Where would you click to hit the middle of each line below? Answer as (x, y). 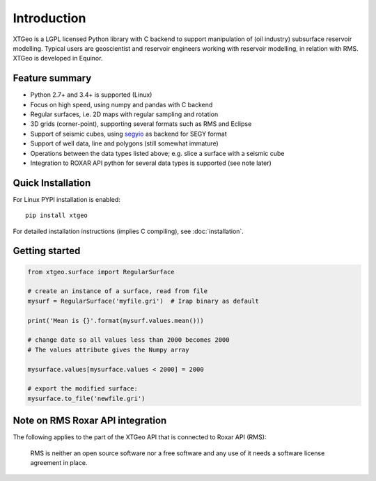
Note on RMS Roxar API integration (90, 421)
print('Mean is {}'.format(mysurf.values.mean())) (116, 321)
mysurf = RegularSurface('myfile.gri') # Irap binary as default (143, 301)
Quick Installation (52, 183)
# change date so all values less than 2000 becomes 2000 (128, 340)
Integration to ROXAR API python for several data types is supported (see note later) (151, 163)
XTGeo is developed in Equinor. (58, 58)
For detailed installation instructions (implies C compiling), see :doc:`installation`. (128, 231)
